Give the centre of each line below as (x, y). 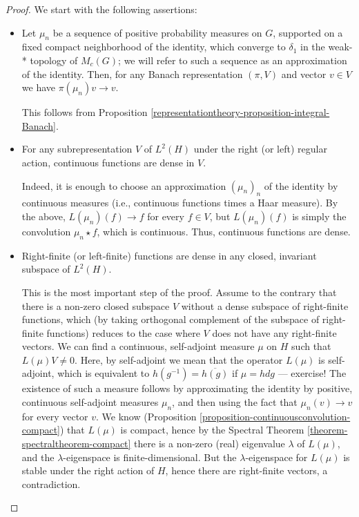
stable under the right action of (88, 470)
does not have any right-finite (274, 332)
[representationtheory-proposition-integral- (240, 112)
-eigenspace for (276, 457)
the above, (43, 216)
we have (38, 87)
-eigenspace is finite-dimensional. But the (150, 457)
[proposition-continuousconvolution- (275, 416)
